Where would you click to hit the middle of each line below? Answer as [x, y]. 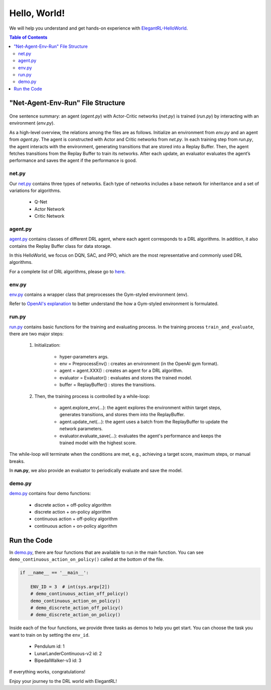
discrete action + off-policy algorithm [73, 505]
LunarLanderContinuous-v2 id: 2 [68, 653]
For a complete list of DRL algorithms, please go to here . [67, 271]
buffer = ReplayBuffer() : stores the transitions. [108, 385]
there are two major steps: [36, 334]
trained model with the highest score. [98, 443]
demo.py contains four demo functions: [50, 494]
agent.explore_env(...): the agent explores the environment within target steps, [141, 408]
